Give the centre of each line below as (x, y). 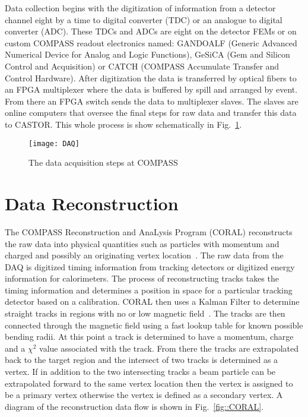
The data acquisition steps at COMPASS (103, 162)
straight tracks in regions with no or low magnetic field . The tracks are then (145, 313)
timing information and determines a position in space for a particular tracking (149, 290)
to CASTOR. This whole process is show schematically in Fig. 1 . (123, 124)
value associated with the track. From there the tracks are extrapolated (169, 348)
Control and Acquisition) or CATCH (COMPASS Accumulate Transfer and (142, 66)
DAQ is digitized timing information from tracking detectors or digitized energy (150, 266)
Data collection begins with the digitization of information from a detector (140, 8)
